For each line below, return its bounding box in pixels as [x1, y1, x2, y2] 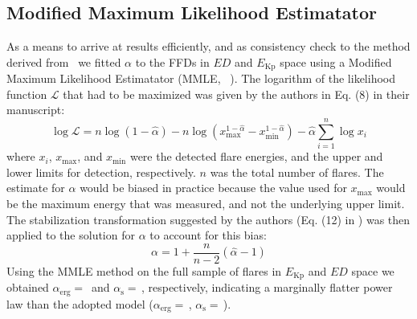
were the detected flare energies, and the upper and [129, 148, 383, 165]
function [6, 85, 47, 102]
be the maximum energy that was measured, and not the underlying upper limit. [6, 194, 405, 211]
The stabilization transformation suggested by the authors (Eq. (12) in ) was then [6, 211, 411, 227]
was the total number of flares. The [210, 163, 384, 180]
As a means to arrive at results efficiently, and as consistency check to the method [6, 38, 411, 55]
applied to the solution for [6, 227, 135, 243]
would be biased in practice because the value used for [80, 179, 347, 196]
